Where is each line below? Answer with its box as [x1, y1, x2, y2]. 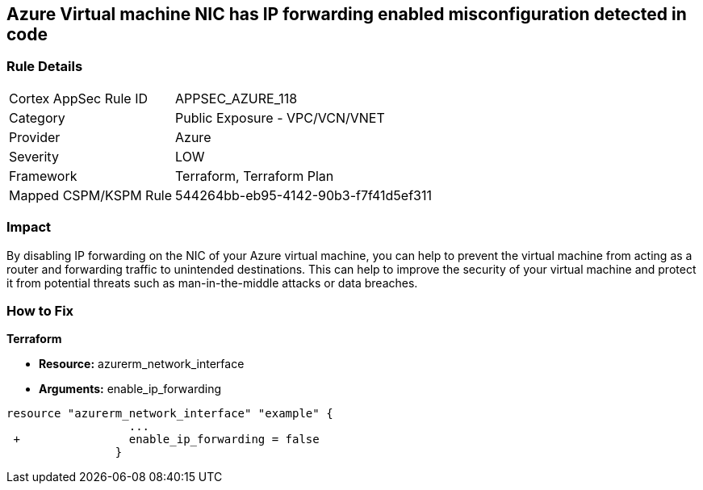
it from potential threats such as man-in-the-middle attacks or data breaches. [6, 275, 418, 290]
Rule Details [6, 58, 83, 75]
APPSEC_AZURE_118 [175, 90, 298, 107]
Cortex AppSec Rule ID [9, 90, 149, 107]
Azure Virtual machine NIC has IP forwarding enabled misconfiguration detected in [6, 4, 687, 24]
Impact [6, 219, 52, 236]
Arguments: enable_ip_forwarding [39, 382, 222, 396]
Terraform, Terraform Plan [175, 167, 334, 184]
